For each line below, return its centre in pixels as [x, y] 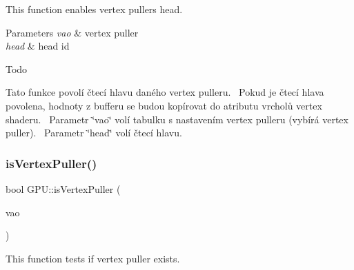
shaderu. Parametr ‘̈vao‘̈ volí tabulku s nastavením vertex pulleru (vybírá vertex [177, 119]
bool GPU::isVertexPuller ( [63, 188]
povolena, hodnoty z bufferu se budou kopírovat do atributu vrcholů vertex [164, 105]
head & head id [38, 46]
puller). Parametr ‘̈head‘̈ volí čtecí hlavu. [94, 133]
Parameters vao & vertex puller [72, 32]
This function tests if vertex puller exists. [93, 258]
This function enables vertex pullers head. [94, 9]
